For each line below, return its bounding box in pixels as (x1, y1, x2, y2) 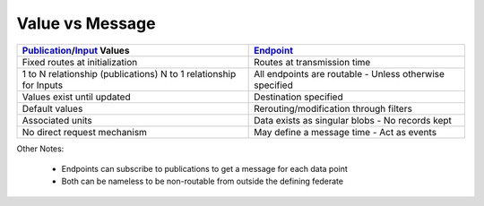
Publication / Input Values (22, 44, 130, 56)
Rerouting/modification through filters (254, 102, 412, 115)
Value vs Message (16, 13, 156, 33)
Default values (22, 102, 83, 115)
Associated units (22, 114, 93, 126)
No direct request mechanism (22, 125, 148, 138)
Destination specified (254, 90, 344, 103)
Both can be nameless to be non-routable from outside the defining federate (61, 176, 344, 187)
